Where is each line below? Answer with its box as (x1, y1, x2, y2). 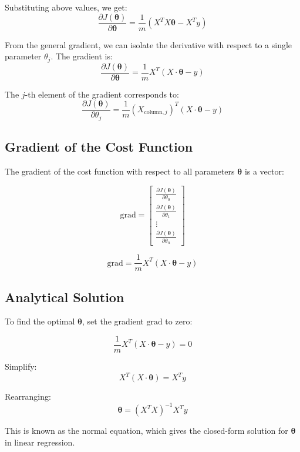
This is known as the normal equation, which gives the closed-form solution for (5, 424, 288, 437)
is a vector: (244, 165, 284, 178)
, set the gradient (82, 315, 144, 327)
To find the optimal (5, 315, 75, 327)
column (144, 109, 163, 116)
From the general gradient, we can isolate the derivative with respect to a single (5, 38, 292, 51)
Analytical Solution (5, 287, 124, 306)
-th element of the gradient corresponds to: (25, 88, 179, 100)
